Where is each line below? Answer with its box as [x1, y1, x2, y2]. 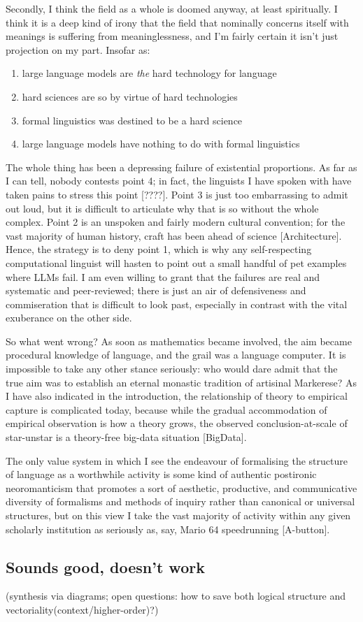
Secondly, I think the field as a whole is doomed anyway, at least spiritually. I [6, 1, 338, 15]
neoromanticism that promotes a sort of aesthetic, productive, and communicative [6, 480, 357, 495]
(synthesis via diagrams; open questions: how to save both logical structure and [6, 588, 346, 603]
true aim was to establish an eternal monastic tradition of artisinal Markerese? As [6, 375, 357, 389]
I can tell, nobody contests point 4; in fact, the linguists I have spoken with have [6, 173, 352, 188]
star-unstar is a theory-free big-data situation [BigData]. [6, 430, 247, 444]
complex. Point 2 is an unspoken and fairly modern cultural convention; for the [6, 215, 346, 229]
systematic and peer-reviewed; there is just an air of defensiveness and [6, 283, 306, 298]
